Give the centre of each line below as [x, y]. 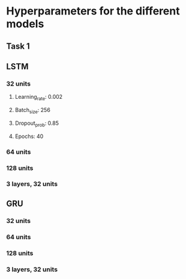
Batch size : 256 [33, 111]
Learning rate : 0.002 [39, 98]
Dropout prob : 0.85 [37, 124]
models [25, 24]
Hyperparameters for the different [93, 11]
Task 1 [18, 46]
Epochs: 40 [29, 136]
